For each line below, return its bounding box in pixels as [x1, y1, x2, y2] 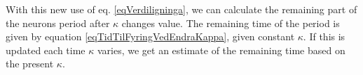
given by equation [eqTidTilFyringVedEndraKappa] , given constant [6, 29, 295, 44]
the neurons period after [6, 15, 110, 30]
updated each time [6, 42, 85, 57]
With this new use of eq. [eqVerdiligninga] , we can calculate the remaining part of [6, 2, 357, 16]
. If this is [303, 29, 345, 44]
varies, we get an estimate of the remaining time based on [97, 42, 345, 57]
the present [6, 56, 54, 71]
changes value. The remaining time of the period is [121, 15, 340, 30]
